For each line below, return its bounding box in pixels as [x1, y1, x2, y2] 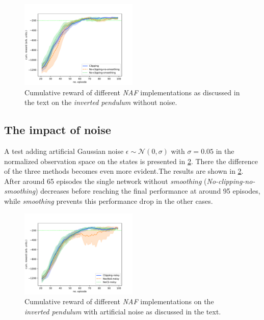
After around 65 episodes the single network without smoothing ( [4, 175, 207, 186]
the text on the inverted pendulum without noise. [24, 97, 177, 108]
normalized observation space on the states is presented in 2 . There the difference [4, 155, 258, 166]
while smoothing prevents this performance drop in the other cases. [4, 195, 213, 206]
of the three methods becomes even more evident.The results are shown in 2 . [4, 166, 244, 176]
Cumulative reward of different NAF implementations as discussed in [24, 87, 240, 97]
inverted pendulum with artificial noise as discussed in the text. [24, 306, 221, 316]
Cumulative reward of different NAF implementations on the [24, 296, 214, 307]
